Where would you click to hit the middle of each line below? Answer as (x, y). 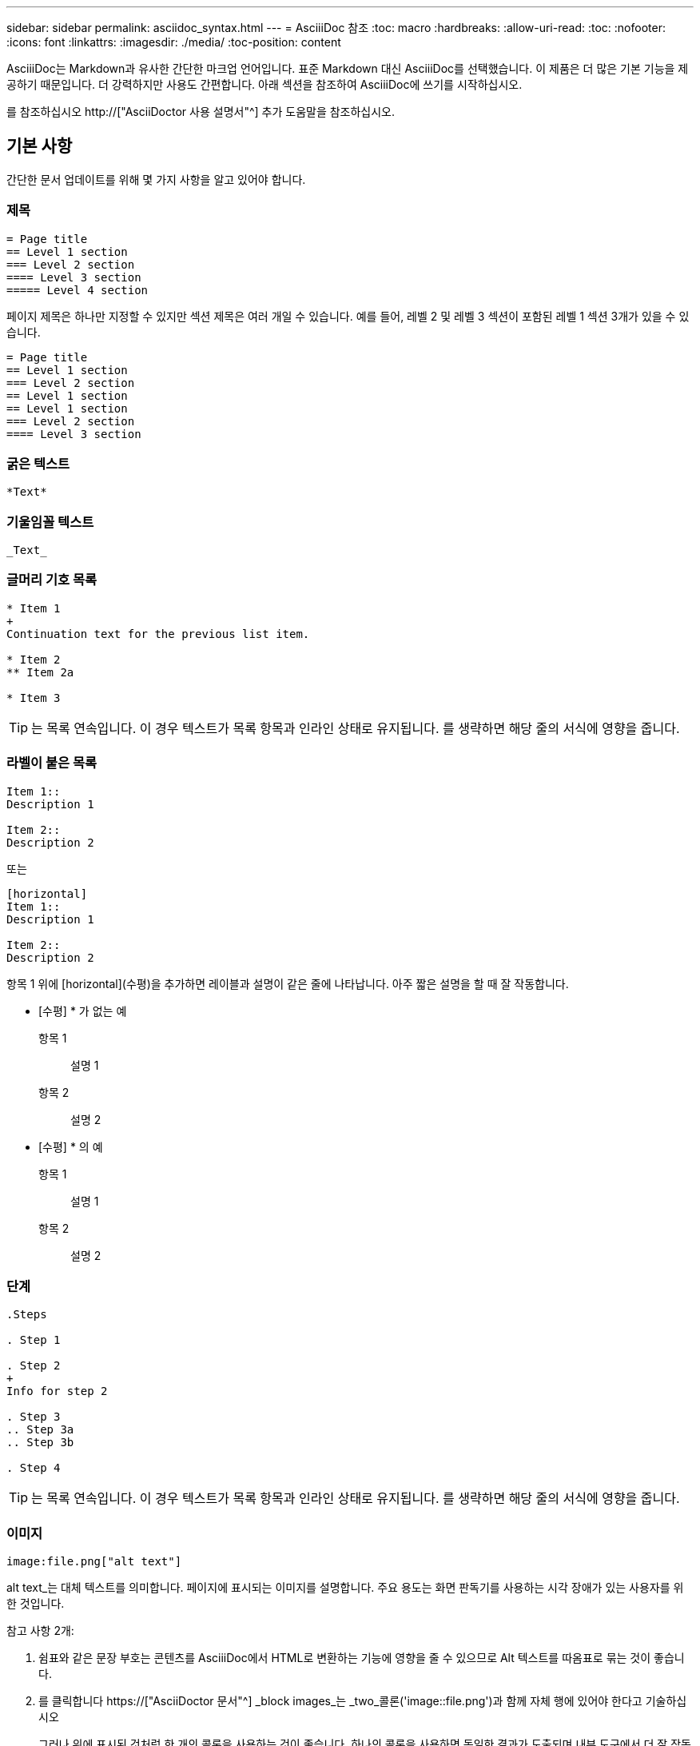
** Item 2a (40, 672)
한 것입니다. (36, 1604)
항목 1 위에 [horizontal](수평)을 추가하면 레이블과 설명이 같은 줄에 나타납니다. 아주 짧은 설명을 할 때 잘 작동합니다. (288, 983)
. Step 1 (34, 1340)
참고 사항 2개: (40, 1631)
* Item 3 (34, 698)
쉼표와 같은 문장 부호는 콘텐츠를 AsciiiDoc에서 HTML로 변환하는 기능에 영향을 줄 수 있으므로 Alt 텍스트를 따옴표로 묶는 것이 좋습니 (362, 1658)
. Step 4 (34, 1468)
